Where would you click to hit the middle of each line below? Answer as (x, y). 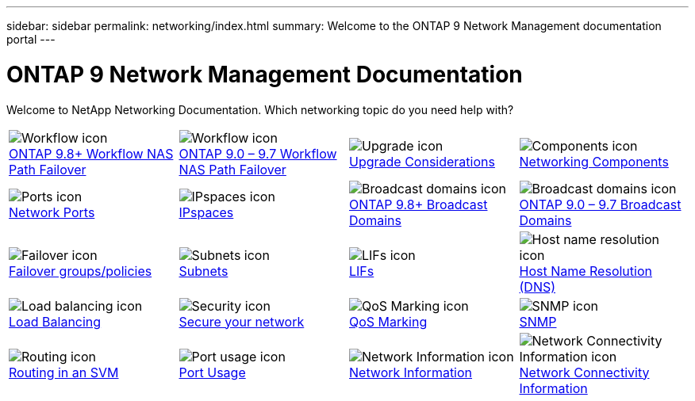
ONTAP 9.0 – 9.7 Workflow (258, 153)
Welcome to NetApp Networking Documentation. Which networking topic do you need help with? (260, 109)
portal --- (31, 39)
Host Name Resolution (586, 271)
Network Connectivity (584, 372)
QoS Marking (388, 321)
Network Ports (52, 212)
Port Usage (212, 372)
